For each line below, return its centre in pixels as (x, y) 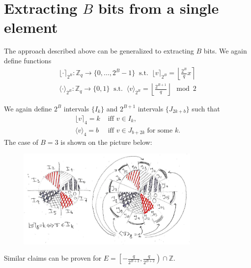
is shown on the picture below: (106, 142)
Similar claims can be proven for (53, 258)
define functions (28, 60)
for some (160, 130)
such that (206, 108)
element (31, 27)
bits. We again (225, 51)
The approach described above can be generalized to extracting (99, 51)
